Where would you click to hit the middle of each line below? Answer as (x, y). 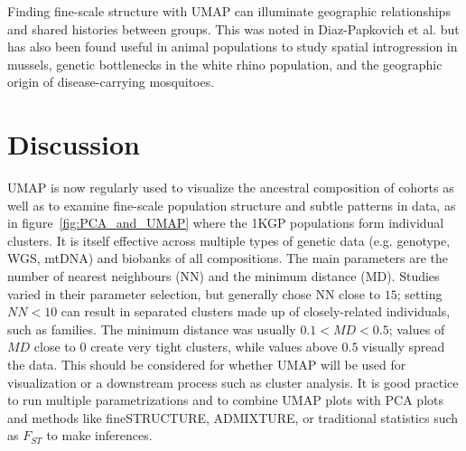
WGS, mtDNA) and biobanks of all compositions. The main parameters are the (228, 258)
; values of (417, 329)
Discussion (74, 144)
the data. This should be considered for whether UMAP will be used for (207, 365)
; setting (419, 293)
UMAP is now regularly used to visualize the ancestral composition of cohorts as (231, 188)
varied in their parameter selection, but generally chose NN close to (194, 293)
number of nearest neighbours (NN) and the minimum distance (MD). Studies (224, 276)
